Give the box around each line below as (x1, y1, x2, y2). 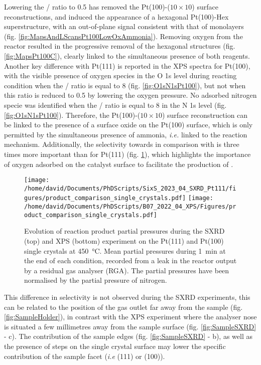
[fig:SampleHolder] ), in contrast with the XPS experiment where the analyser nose (4, 311, 257, 322)
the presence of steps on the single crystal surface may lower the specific (4, 340, 226, 351)
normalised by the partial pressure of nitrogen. (24, 275, 167, 285)
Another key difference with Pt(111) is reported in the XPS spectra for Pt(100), (4, 60, 250, 71)
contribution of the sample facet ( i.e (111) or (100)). (4, 350, 165, 361)
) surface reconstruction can (162, 109, 248, 120)
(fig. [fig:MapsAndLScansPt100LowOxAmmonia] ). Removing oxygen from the (4, 31, 243, 41)
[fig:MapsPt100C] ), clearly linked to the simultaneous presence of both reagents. (4, 50, 250, 61)
